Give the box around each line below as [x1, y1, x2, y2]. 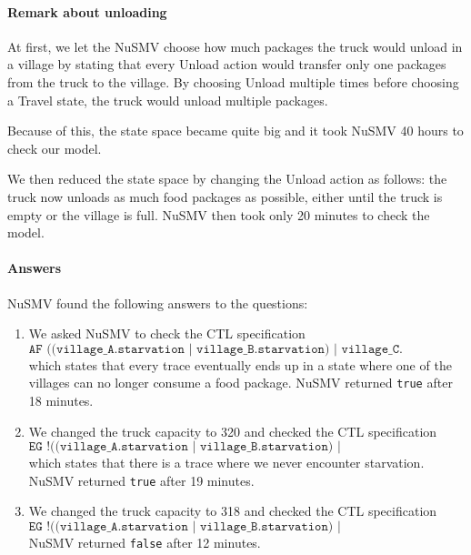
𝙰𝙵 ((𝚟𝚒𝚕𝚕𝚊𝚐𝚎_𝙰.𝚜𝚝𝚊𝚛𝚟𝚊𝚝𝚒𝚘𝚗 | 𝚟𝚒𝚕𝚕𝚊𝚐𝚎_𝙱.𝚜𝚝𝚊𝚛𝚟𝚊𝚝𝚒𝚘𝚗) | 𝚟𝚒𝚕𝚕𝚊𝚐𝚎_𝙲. [28, 342, 403, 356]
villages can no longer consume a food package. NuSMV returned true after [28, 373, 453, 392]
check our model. [7, 138, 102, 157]
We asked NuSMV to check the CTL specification [28, 324, 306, 343]
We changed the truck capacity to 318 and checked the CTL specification [28, 501, 437, 520]
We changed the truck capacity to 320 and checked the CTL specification [28, 421, 437, 440]
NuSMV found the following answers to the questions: [7, 293, 308, 312]
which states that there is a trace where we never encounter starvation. [28, 453, 425, 472]
